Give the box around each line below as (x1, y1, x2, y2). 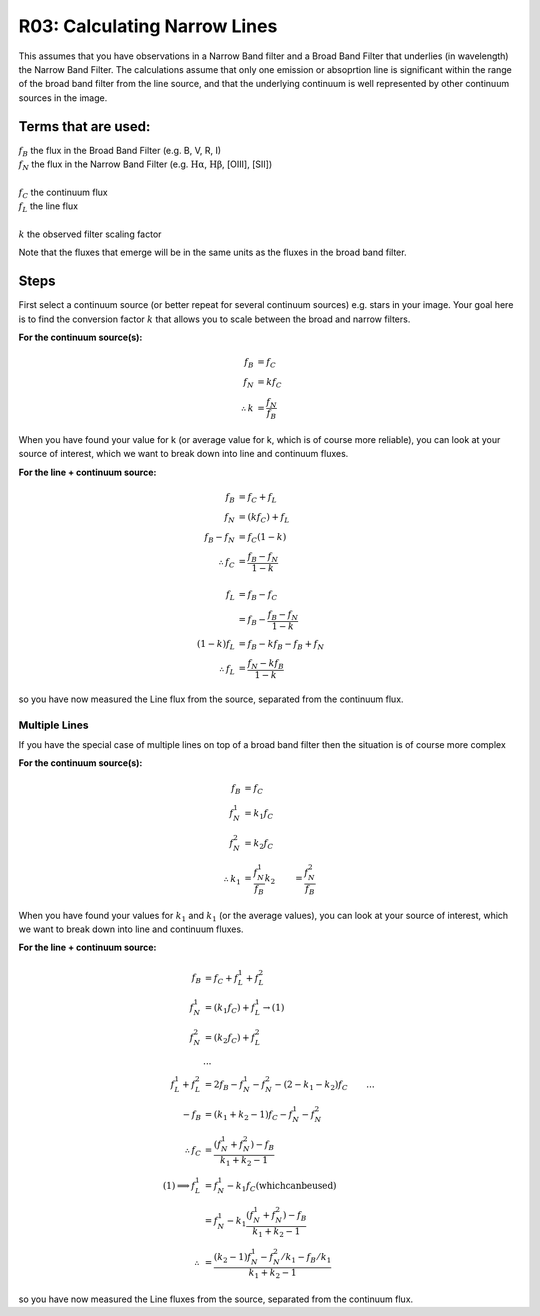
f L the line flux (18, 200, 79, 214)
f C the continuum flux (18, 186, 109, 200)
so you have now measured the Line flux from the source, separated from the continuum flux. (18, 693, 404, 705)
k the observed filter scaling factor (18, 228, 162, 240)
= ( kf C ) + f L (238, 511, 290, 525)
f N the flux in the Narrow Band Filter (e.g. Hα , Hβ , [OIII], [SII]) (18, 158, 273, 172)
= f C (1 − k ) (238, 531, 287, 545)
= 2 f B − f (204, 1079, 244, 1092)
